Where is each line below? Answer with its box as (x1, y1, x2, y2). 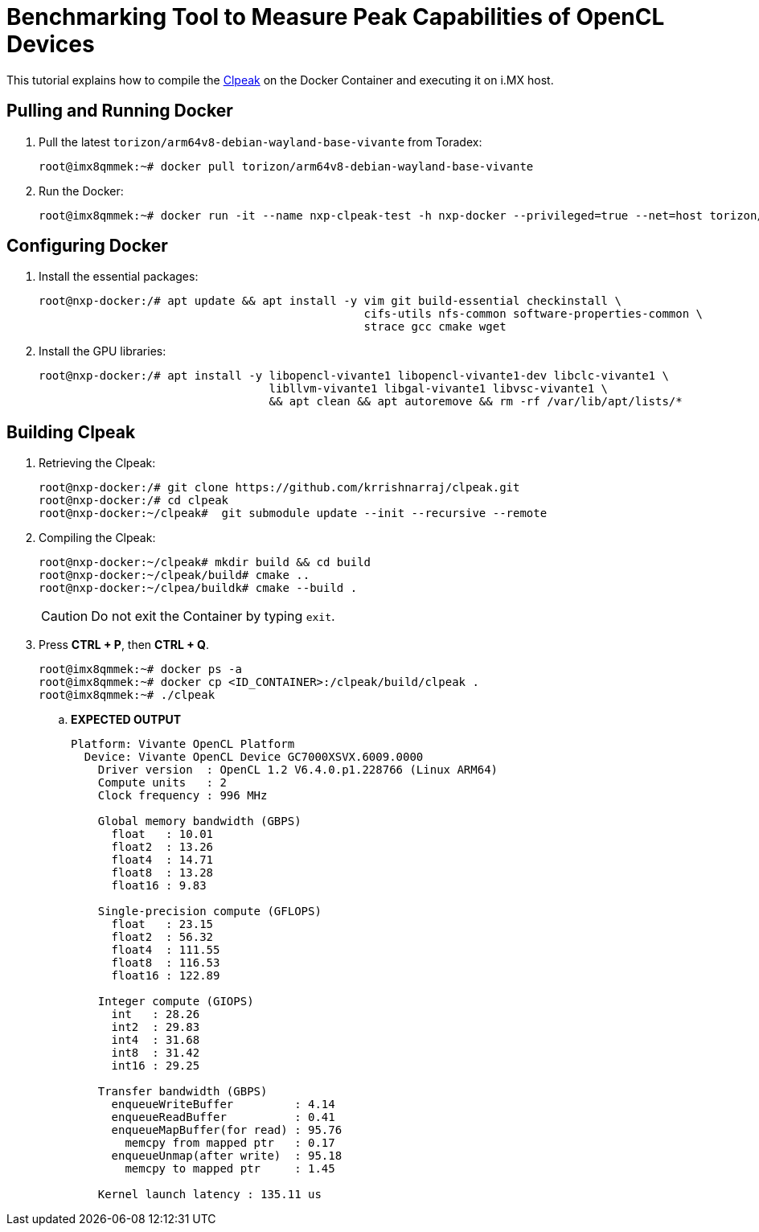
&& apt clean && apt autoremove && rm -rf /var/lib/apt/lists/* (269, 395, 683, 409)
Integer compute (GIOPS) (97, 995, 254, 1008)
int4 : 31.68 (111, 1033, 200, 1047)
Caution (41, 608, 88, 625)
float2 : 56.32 (111, 930, 214, 944)
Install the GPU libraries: (39, 344, 166, 359)
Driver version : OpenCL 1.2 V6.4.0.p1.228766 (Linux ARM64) (97, 763, 498, 777)
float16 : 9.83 (111, 879, 207, 893)
